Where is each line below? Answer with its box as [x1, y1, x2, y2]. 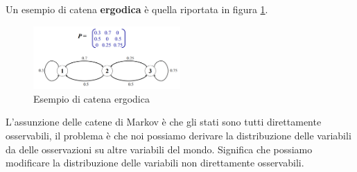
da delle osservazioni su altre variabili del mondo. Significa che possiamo [6, 141, 313, 156]
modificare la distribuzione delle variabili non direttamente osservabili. [6, 155, 304, 170]
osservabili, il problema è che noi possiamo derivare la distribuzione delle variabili [6, 128, 351, 142]
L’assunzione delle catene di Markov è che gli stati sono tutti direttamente [6, 114, 322, 129]
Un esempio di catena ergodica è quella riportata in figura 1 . [6, 2, 268, 16]
